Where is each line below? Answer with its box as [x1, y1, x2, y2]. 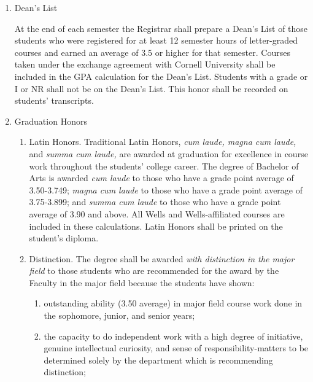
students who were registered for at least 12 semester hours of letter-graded [14, 34, 298, 47]
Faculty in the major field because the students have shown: [29, 276, 255, 289]
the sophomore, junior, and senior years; [44, 309, 195, 322]
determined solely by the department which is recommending [44, 353, 273, 366]
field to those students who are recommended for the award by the [29, 264, 279, 277]
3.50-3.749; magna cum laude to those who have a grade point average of [29, 183, 303, 196]
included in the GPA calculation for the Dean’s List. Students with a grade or [14, 69, 308, 82]
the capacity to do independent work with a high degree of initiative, [44, 329, 303, 342]
